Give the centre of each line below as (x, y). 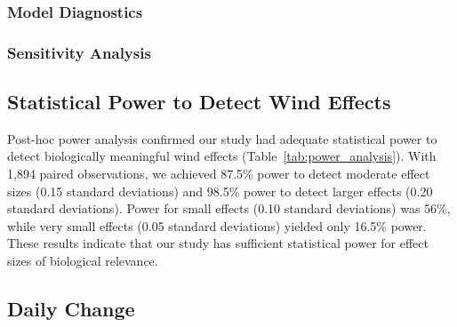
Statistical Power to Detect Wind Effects (199, 102)
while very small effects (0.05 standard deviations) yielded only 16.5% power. (217, 225)
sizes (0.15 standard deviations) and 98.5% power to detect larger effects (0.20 (220, 191)
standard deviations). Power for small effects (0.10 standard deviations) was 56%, (229, 208)
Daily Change (71, 309)
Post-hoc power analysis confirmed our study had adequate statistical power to (222, 138)
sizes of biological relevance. (83, 261)
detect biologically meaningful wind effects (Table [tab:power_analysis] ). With (222, 156)
